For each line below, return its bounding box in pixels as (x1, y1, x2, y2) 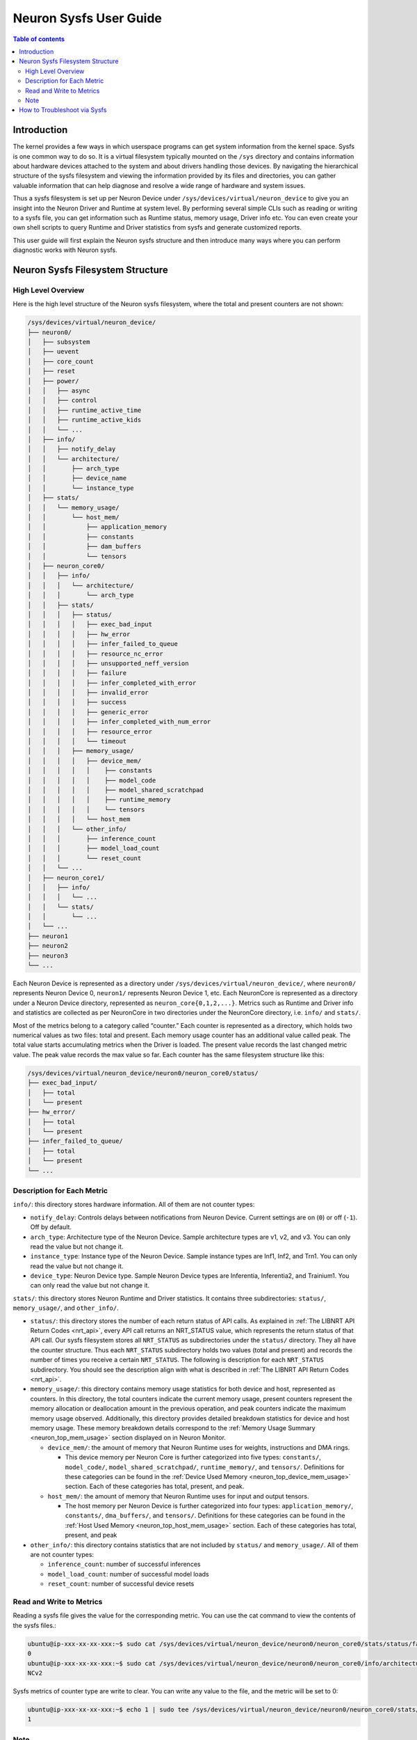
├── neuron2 (27, 942, 69, 950)
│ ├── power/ (27, 377, 79, 385)
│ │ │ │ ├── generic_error (27, 708, 149, 716)
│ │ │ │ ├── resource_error (27, 727, 153, 736)
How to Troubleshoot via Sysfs (19, 106, 107, 114)
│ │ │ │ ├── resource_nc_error (27, 649, 163, 658)
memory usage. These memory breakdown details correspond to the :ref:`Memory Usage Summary (30, 1423, 316, 1432)
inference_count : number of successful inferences (47, 1560, 201, 1569)
